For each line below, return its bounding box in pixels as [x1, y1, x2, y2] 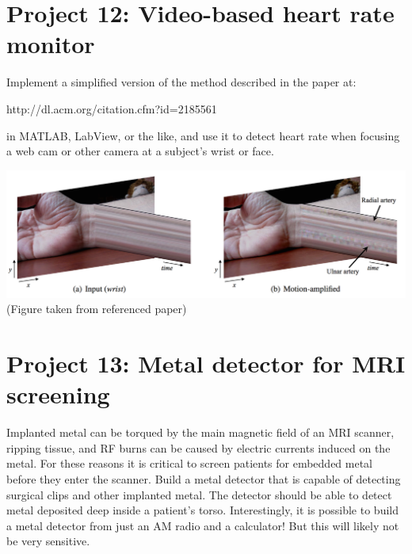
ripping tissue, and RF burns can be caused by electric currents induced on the [6, 439, 391, 456]
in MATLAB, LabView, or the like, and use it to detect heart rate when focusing [6, 127, 400, 143]
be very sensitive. [6, 533, 90, 549]
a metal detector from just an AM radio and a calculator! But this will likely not [6, 517, 399, 533]
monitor [6, 28, 95, 60]
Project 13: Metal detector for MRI [6, 347, 406, 379]
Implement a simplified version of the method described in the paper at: [6, 74, 357, 90]
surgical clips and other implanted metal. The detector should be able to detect [6, 486, 392, 502]
